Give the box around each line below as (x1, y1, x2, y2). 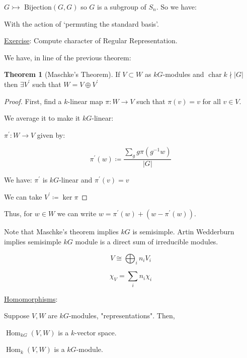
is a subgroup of (97, 2, 146, 12)
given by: (37, 129, 65, 140)
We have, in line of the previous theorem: (4, 52, 131, 62)
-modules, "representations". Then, (68, 310, 175, 321)
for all (202, 96, 221, 106)
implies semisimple (4, 236, 61, 246)
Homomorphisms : (4, 293, 58, 304)
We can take (4, 191, 42, 202)
